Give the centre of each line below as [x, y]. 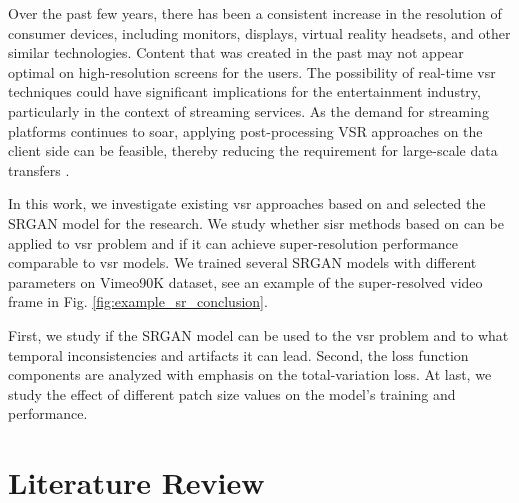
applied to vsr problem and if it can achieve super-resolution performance [233, 242]
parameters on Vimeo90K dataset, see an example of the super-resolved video [245, 281]
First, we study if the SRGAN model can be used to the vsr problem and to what [258, 334]
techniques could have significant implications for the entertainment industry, [244, 91]
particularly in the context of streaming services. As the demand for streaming [248, 110]
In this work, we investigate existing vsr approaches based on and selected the [247, 203]
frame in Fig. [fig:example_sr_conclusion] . [138, 301]
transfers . [39, 169]
